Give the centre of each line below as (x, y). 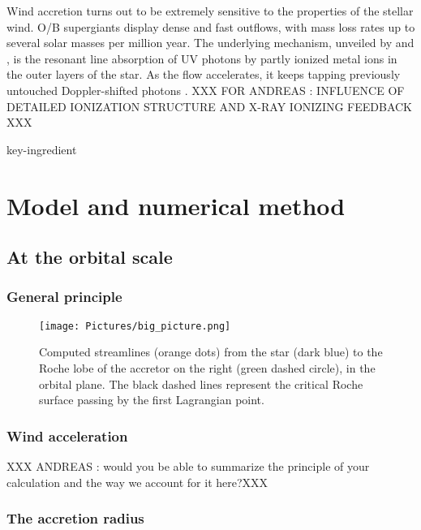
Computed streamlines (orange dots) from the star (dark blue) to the (211, 352)
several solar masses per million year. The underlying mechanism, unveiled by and (210, 43)
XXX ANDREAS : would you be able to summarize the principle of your (188, 465)
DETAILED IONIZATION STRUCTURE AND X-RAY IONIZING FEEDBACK (210, 106)
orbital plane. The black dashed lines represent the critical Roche (201, 383)
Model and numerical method (176, 205)
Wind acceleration (67, 435)
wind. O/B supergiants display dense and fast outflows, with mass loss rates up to (211, 26)
